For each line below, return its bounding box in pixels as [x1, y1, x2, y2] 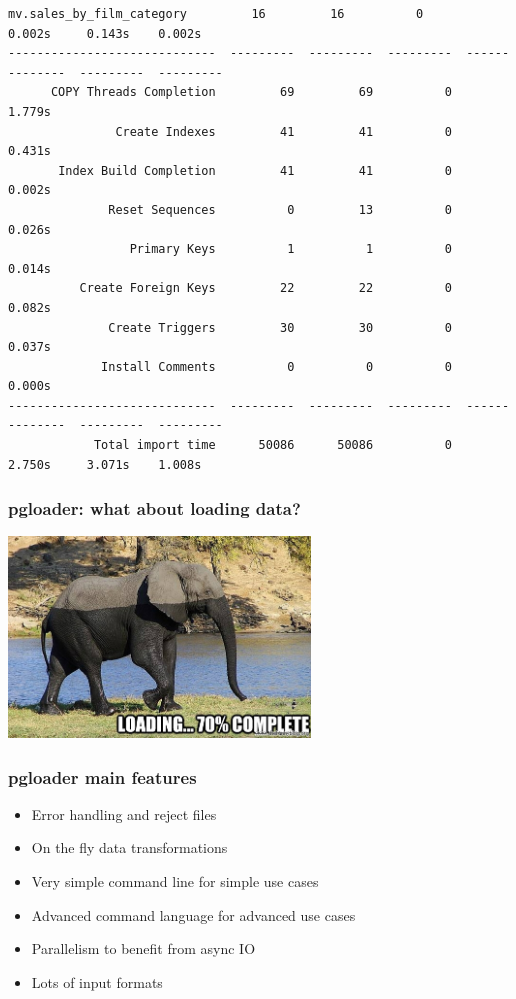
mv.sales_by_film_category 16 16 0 [8, 7, 424, 21]
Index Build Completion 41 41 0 [58, 163, 452, 178]
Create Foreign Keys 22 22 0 [79, 281, 452, 296]
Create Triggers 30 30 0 [108, 320, 452, 335]
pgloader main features [8, 764, 197, 789]
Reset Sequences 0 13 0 [108, 202, 452, 217]
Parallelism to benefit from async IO [31, 938, 256, 959]
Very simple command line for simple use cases [31, 871, 319, 892]
